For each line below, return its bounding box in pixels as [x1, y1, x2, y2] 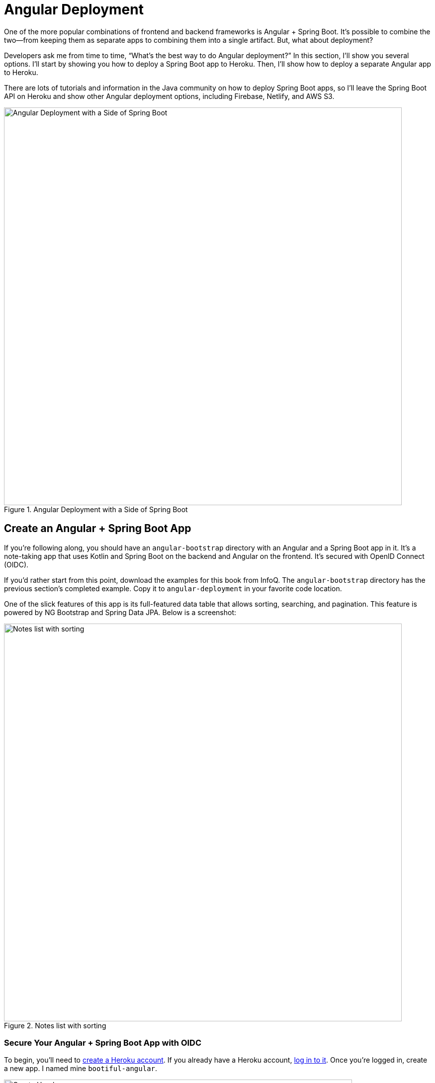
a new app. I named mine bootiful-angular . [4, 1064, 158, 1073]
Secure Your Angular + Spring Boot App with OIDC [4, 1037, 202, 1048]
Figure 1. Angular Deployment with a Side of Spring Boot [4, 505, 188, 514]
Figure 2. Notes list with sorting [4, 1021, 106, 1030]
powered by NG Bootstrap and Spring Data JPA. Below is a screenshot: [4, 608, 237, 617]
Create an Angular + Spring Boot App [4, 522, 191, 535]
